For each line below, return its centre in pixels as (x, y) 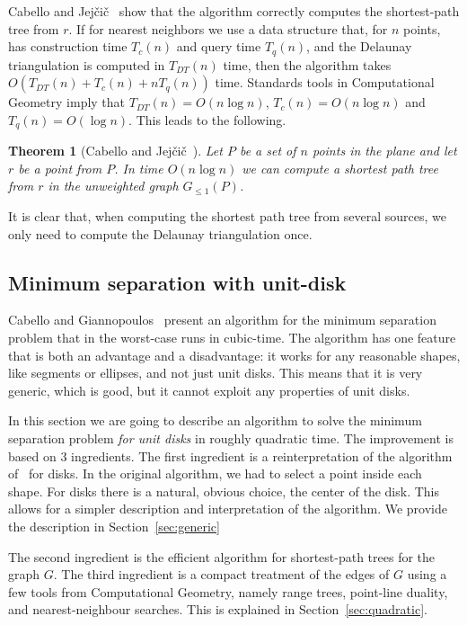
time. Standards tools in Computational (325, 82)
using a (427, 574)
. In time (139, 168)
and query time (219, 46)
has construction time (68, 46)
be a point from (60, 168)
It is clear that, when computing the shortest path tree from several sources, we (227, 216)
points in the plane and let (384, 151)
